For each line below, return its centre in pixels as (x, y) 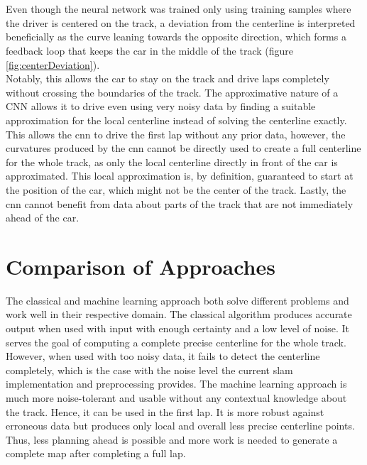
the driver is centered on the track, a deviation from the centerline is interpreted (181, 22)
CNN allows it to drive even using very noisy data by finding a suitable (161, 106)
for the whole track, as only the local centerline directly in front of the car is (172, 162)
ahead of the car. (43, 218)
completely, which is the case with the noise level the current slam (149, 370)
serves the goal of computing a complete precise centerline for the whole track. (176, 342)
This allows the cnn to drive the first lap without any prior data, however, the (176, 134)
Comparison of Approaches (141, 266)
